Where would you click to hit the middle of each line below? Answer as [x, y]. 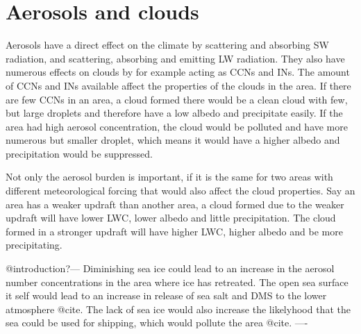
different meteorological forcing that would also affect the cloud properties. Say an [180, 191]
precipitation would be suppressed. [79, 153]
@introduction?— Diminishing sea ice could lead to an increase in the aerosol [170, 268]
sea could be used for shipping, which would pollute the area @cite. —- [157, 323]
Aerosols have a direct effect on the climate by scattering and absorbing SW [167, 45]
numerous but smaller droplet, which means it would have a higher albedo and [173, 140]
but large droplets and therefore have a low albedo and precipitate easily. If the [174, 113]
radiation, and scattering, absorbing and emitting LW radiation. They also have [175, 58]
